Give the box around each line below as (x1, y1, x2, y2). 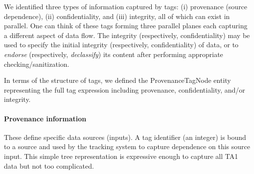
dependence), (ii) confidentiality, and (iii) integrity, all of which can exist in (4, 11, 230, 21)
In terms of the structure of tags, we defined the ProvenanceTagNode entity (4, 75, 231, 85)
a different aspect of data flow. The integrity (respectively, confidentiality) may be (4, 30, 250, 40)
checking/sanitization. (4, 58, 69, 69)
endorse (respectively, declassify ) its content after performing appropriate (4, 49, 223, 59)
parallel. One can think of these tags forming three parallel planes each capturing (4, 20, 248, 31)
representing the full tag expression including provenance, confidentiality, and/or (4, 84, 245, 95)
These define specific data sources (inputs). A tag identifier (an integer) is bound (4, 132, 246, 142)
